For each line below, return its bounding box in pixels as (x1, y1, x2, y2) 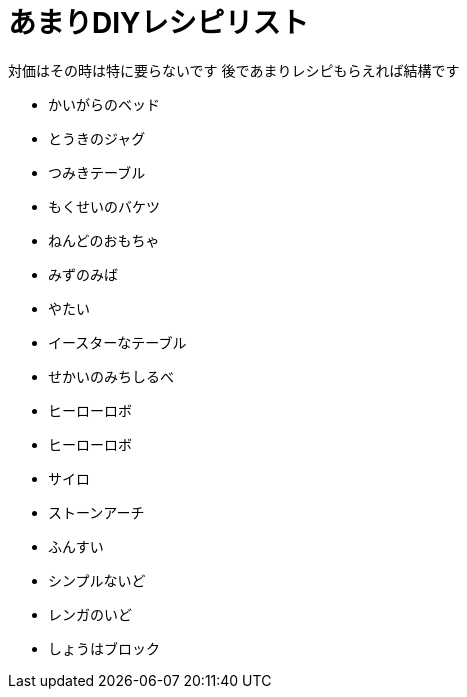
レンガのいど (48, 605, 132, 623)
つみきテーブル (48, 163, 146, 181)
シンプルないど (48, 571, 146, 589)
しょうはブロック (48, 639, 160, 657)
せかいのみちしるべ (48, 367, 174, 385)
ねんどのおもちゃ (48, 231, 160, 249)
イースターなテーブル (48, 333, 187, 351)
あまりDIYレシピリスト (8, 6, 309, 40)
